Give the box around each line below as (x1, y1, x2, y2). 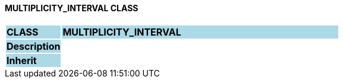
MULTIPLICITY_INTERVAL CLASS (5, 3, 139, 13)
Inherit (7, 54, 37, 66)
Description (7, 40, 61, 52)
